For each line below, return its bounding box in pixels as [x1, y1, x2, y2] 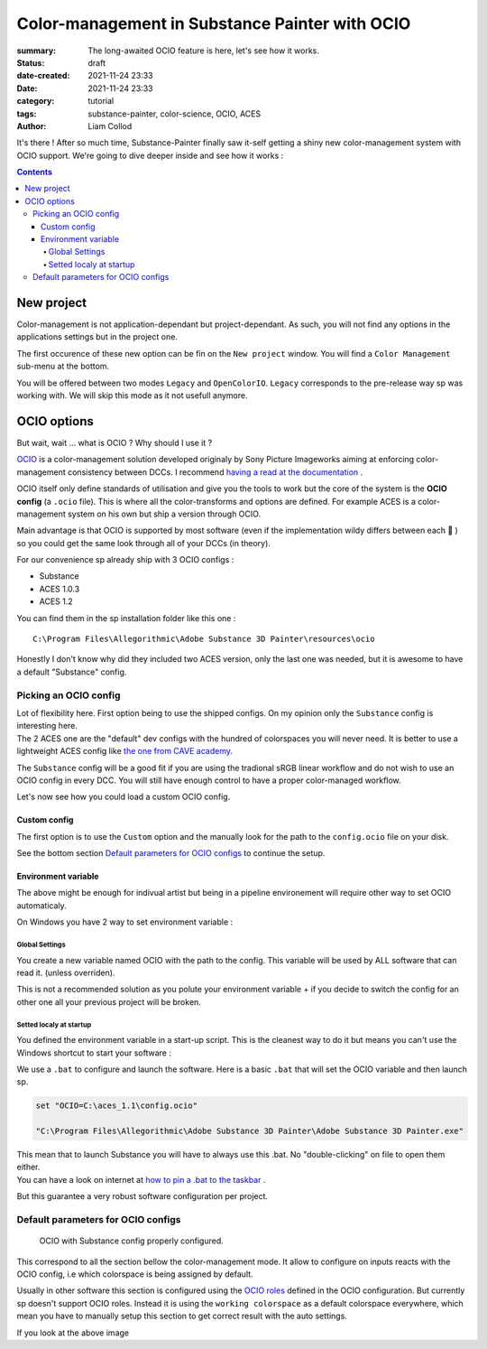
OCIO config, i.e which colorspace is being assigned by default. [16, 1269, 253, 1279]
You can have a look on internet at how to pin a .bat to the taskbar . [16, 1174, 266, 1185]
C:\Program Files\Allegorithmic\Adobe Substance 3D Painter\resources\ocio [32, 634, 375, 645]
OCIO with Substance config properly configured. [39, 1235, 225, 1246]
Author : [16, 120, 47, 131]
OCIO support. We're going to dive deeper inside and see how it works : [16, 150, 284, 161]
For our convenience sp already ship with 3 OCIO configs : [16, 554, 234, 565]
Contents [16, 167, 53, 178]
